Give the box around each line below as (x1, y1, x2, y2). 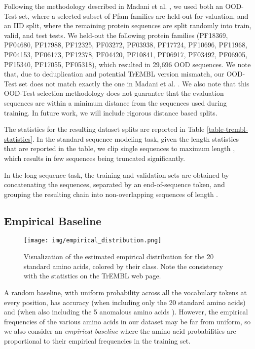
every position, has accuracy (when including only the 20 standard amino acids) (4, 297, 246, 307)
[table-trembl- (207, 124, 248, 134)
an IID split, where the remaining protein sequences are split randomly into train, (4, 20, 252, 31)
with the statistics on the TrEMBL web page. (24, 271, 161, 281)
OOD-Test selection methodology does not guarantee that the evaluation (4, 88, 224, 98)
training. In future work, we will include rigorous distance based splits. (4, 107, 218, 117)
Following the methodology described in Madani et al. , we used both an (4, 1, 223, 11)
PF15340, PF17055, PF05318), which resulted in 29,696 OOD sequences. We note (4, 59, 251, 69)
